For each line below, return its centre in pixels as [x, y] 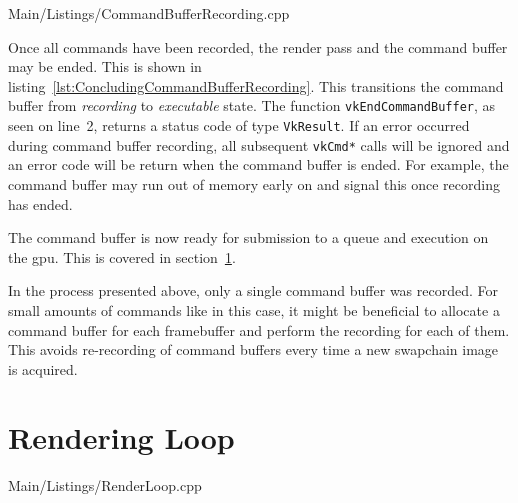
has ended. [40, 203]
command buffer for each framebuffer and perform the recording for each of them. [259, 329]
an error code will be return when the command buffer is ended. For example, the [258, 164]
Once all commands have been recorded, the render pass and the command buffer [258, 46]
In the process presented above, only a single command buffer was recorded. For [253, 290]
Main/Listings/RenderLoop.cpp [105, 485]
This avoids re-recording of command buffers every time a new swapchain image [253, 349]
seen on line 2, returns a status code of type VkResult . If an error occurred [239, 125]
